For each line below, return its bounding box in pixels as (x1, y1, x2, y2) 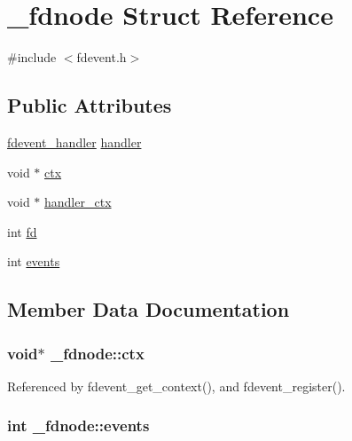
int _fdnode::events (7, 414, 150, 437)
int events (7, 252, 60, 271)
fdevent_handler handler (7, 132, 142, 151)
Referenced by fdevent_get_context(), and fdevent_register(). (7, 376, 346, 395)
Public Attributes (7, 91, 172, 119)
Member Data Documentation (7, 295, 290, 323)
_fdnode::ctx (50, 342, 145, 364)
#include (7, 48, 57, 67)
